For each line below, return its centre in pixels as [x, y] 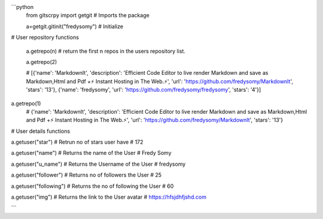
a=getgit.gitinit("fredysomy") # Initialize [75, 26]
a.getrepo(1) [26, 103]
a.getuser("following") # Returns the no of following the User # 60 [92, 186]
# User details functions [41, 131]
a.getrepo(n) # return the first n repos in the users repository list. [106, 51]
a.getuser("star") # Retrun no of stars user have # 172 [77, 142]
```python [22, 7]
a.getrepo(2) [42, 62]
